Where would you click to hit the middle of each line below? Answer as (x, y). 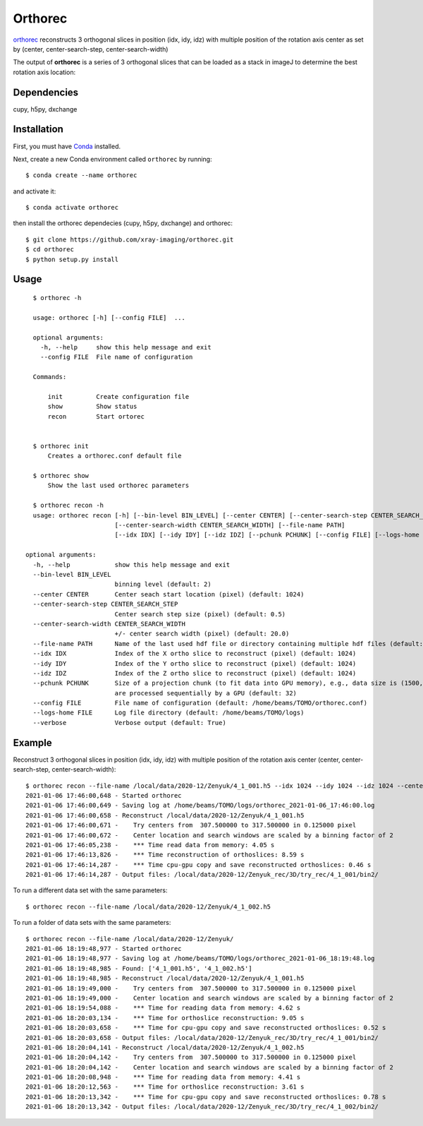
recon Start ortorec (96, 416)
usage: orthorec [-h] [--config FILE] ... (109, 317)
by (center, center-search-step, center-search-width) (91, 49)
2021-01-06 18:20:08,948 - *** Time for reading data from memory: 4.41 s (163, 1077)
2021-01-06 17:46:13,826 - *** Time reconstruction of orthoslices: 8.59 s (165, 855)
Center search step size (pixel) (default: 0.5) (200, 614)
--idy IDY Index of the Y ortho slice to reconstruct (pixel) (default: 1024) (195, 663)
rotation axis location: (44, 72)
